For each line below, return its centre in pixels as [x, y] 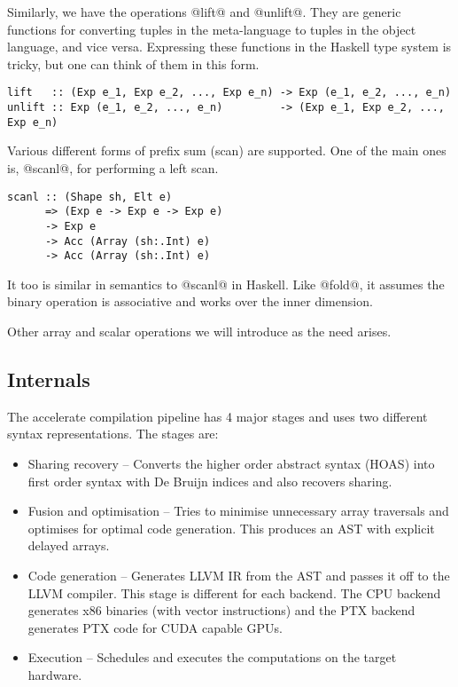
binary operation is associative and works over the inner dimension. [190, 301]
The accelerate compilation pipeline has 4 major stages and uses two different [217, 416]
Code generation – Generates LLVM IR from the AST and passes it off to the [239, 575]
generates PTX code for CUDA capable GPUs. [155, 627]
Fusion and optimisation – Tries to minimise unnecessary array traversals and [238, 511]
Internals [49, 379]
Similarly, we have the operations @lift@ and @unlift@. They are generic [204, 12]
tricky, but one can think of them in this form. [133, 63]
